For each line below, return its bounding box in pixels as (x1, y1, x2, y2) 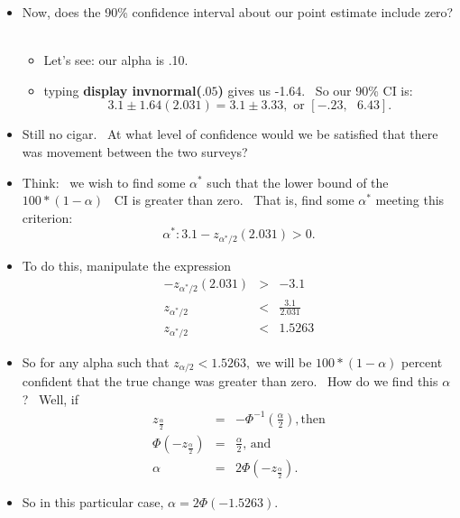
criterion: (22, 208, 73, 227)
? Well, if (22, 389, 79, 408)
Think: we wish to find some (22, 172, 186, 191)
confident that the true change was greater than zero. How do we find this (22, 372, 438, 391)
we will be (256, 352, 312, 371)
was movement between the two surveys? (22, 142, 248, 161)
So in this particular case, (22, 492, 164, 511)
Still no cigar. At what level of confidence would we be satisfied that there (22, 125, 438, 143)
